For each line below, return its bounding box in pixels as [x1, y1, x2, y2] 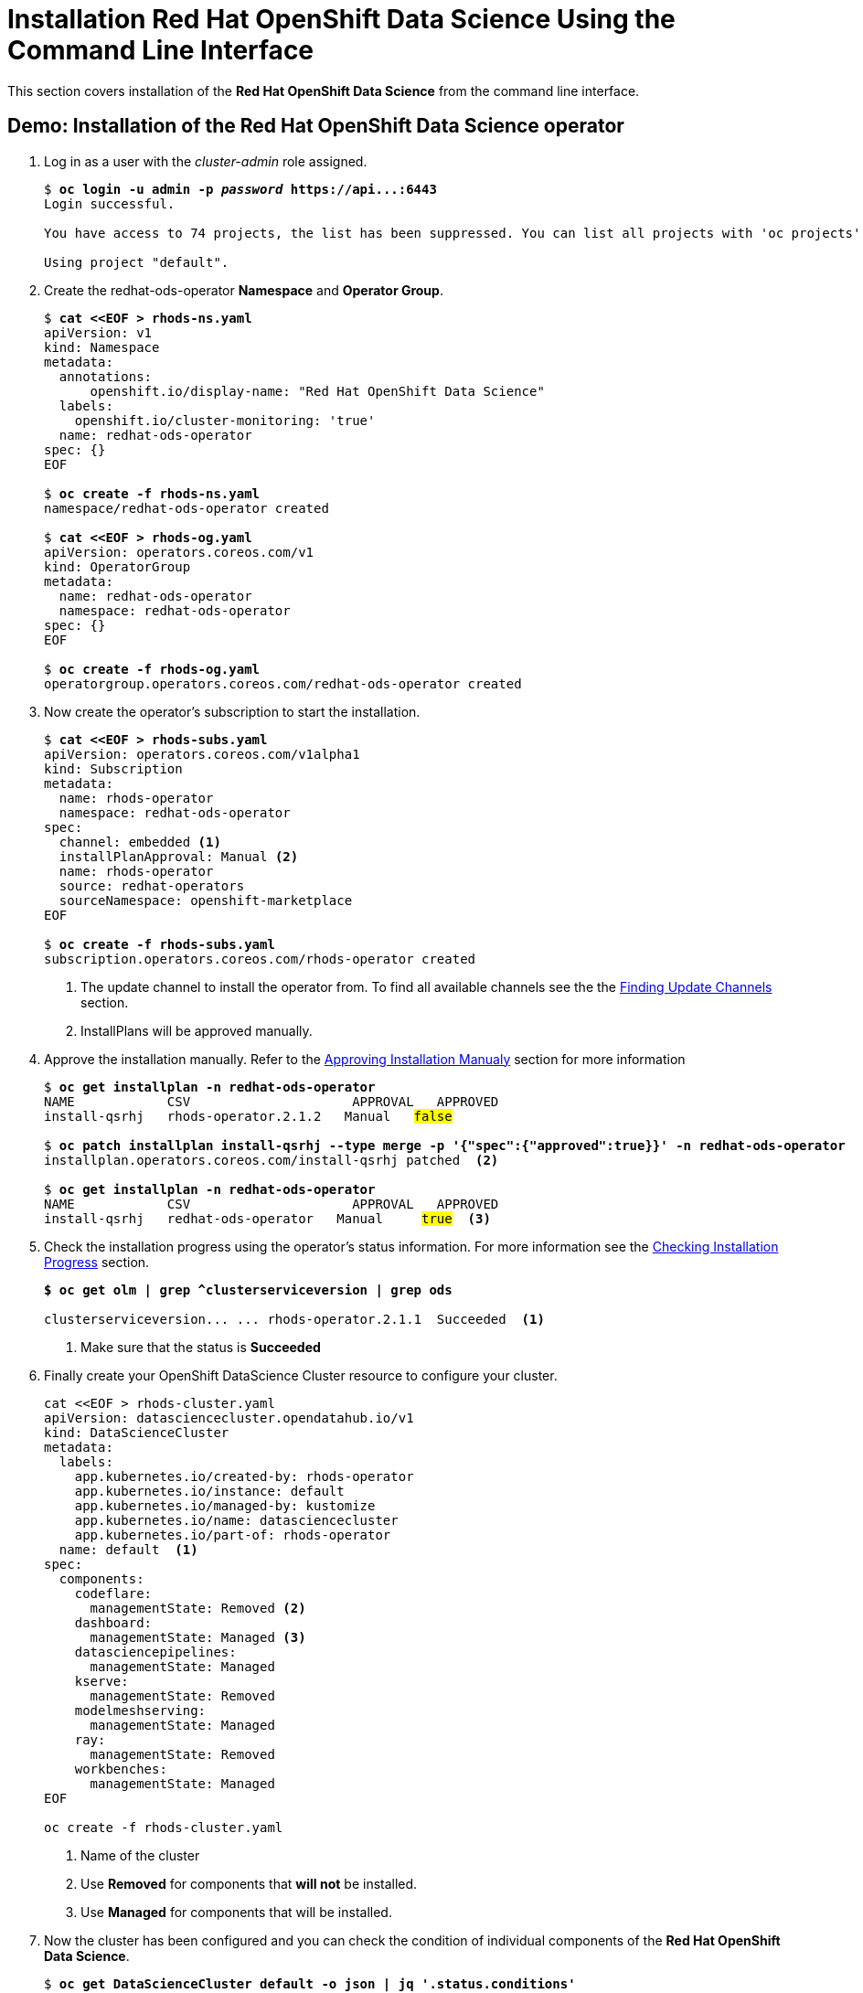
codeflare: [74, 1585, 153, 1601]
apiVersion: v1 [44, 325, 153, 340]
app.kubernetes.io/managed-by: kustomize [74, 1497, 376, 1513]
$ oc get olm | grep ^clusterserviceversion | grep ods [44, 1282, 453, 1297]
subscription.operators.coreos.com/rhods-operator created [44, 951, 476, 966]
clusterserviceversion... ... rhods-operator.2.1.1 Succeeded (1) [44, 1311, 545, 1327]
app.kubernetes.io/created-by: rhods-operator [74, 1468, 414, 1484]
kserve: [74, 1673, 129, 1689]
